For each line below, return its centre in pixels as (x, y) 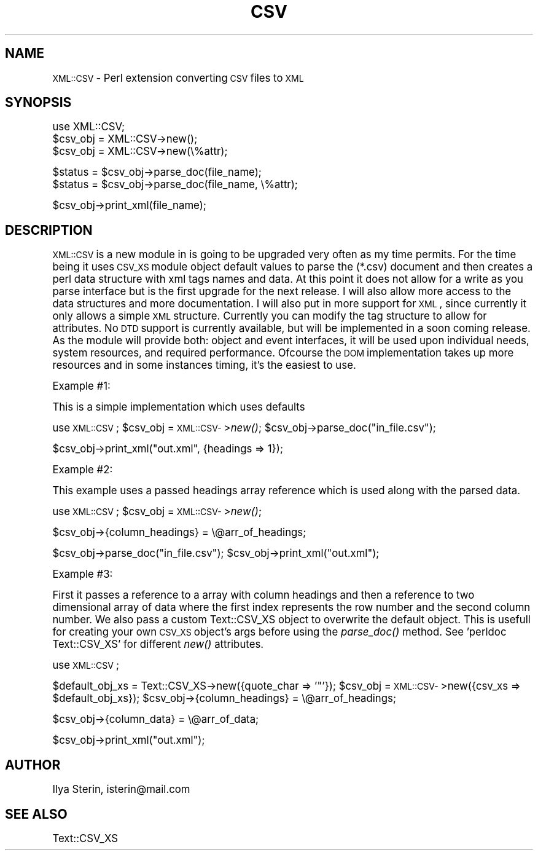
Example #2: (83, 470)
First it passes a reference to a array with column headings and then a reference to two (263, 595)
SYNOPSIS (38, 103)
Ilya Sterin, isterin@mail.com (121, 790)
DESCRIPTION (49, 230)
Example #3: (83, 574)
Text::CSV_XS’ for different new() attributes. (158, 644)
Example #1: (81, 386)
